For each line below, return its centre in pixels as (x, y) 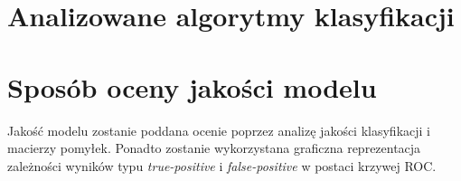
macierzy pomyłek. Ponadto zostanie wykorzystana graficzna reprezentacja (214, 148)
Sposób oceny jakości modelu (192, 86)
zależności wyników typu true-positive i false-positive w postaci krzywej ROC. (222, 165)
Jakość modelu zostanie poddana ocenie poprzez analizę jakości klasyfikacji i (219, 130)
